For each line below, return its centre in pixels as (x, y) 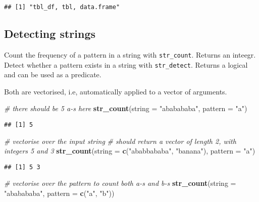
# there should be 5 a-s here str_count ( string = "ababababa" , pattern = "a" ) (126, 108)
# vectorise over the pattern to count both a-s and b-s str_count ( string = (120, 183)
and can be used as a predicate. (53, 74)
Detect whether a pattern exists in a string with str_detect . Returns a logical (126, 64)
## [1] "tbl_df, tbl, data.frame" (62, 7)
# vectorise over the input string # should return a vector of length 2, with (120, 141)
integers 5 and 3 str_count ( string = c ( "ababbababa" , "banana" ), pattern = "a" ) (130, 151)
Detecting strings (50, 34)
